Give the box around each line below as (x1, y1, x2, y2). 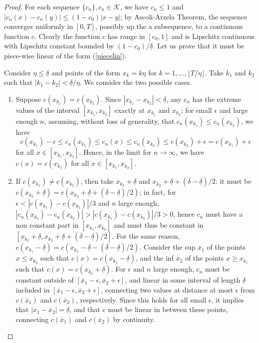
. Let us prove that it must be (153, 40, 245, 51)
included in (15, 284, 50, 295)
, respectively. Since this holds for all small (76, 294, 207, 305)
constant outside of (15, 275, 74, 285)
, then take (80, 176, 114, 186)
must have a (206, 209, 243, 219)
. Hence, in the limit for (79, 147, 152, 157)
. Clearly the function (34, 30, 100, 41)
